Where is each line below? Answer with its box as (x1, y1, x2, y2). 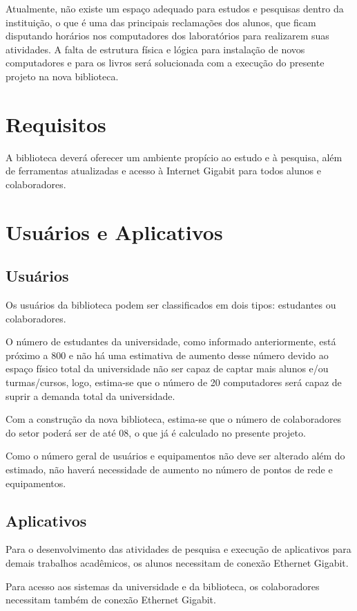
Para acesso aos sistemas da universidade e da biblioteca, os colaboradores (6, 578, 320, 593)
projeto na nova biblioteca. (6, 69, 119, 83)
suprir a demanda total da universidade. (6, 388, 175, 403)
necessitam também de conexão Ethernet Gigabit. (6, 592, 216, 607)
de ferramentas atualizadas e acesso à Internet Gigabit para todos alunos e (6, 163, 321, 178)
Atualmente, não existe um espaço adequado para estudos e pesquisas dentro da (6, 1, 344, 15)
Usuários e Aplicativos (6, 217, 223, 246)
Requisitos (6, 109, 106, 138)
